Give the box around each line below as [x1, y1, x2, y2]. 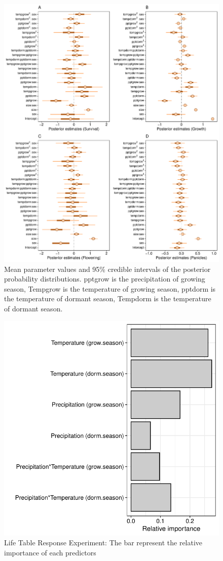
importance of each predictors [4, 547, 96, 557]
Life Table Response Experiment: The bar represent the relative [4, 537, 203, 548]
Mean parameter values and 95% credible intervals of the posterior [4, 263, 211, 274]
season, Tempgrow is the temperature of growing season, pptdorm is [4, 283, 216, 294]
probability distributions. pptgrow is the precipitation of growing [4, 273, 205, 284]
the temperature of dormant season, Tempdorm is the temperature [4, 293, 211, 304]
